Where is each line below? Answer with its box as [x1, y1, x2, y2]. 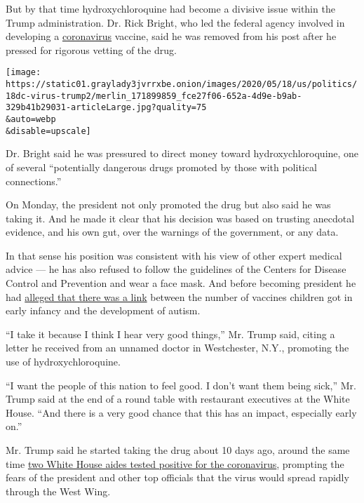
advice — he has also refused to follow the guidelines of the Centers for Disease [6, 262, 346, 276]
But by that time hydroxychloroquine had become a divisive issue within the [6, 1, 335, 15]
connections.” [6, 173, 62, 188]
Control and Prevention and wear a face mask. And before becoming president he [6, 276, 356, 290]
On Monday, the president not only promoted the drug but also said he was [6, 197, 331, 212]
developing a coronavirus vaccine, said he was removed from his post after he [6, 29, 337, 43]
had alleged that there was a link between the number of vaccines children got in [6, 289, 353, 304]
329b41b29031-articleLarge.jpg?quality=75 [6, 102, 207, 113]
